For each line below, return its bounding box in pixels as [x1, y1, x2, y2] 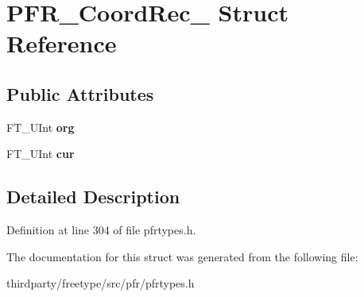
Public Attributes [6, 81, 154, 106]
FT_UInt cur [6, 145, 75, 162]
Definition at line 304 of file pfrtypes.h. [6, 222, 196, 238]
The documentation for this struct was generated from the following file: [6, 248, 358, 264]
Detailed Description [6, 184, 180, 209]
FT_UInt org [6, 118, 75, 135]
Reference [6, 27, 117, 60]
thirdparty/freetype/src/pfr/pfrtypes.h [6, 275, 195, 291]
